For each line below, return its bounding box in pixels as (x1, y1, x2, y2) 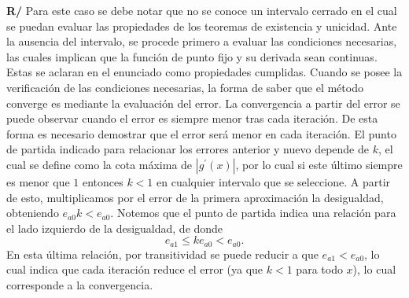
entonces (82, 173, 123, 189)
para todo (296, 261, 343, 278)
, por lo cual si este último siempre (235, 156, 403, 172)
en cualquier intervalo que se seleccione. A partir (157, 173, 391, 189)
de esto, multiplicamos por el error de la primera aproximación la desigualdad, (6, 189, 384, 205)
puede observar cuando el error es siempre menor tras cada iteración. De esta (6, 110, 378, 127)
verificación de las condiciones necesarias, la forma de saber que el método (6, 79, 363, 95)
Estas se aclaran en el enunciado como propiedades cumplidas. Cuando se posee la (6, 64, 403, 80)
